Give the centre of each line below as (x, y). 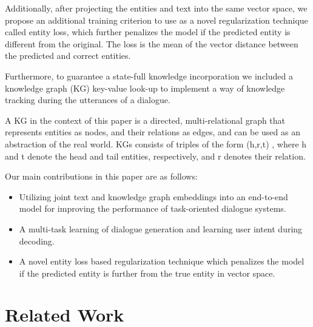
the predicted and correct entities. (68, 56)
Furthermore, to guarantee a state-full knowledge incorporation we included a (149, 76)
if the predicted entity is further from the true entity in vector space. (147, 273)
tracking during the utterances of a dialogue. (88, 100)
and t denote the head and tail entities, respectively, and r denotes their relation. (155, 156)
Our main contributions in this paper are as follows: (101, 176)
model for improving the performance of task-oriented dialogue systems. (153, 208)
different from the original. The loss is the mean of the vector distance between (152, 43)
